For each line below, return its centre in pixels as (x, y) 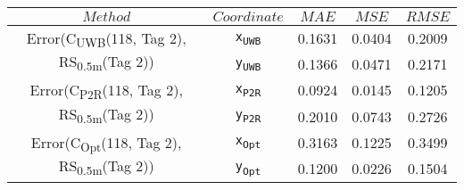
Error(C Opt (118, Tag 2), (106, 143)
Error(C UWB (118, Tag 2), (106, 40)
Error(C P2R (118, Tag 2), (106, 91)
